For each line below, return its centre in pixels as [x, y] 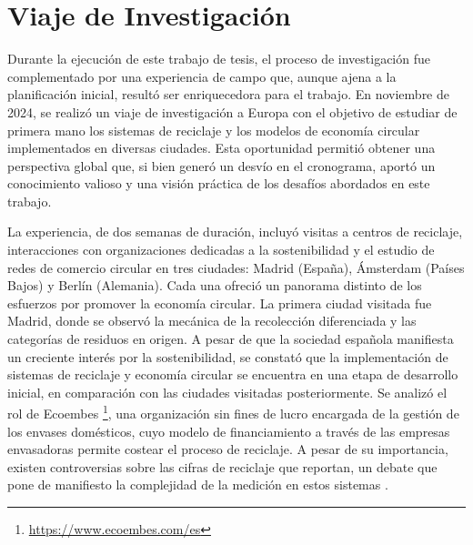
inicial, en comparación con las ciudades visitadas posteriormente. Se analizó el [227, 392]
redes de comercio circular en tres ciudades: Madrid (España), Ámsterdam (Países [236, 267]
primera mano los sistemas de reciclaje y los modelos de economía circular [214, 130]
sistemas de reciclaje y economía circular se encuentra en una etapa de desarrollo [233, 374]
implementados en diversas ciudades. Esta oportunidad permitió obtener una [221, 148]
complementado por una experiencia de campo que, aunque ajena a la [202, 76]
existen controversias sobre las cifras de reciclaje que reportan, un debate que [222, 466]
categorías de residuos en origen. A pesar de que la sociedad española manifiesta [231, 339]
